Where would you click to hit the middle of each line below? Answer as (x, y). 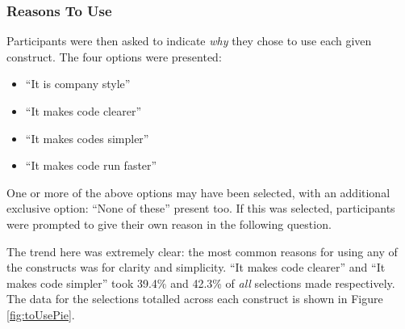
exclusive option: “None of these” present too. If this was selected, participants (201, 208)
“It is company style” (78, 84)
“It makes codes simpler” (87, 138)
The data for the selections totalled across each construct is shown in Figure (195, 299)
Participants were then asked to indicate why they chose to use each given (189, 41)
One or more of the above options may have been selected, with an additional (198, 192)
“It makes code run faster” (91, 165)
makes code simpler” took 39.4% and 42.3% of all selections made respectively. (201, 283)
